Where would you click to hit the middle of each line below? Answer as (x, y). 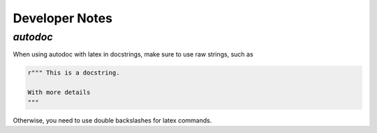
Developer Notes (63, 18)
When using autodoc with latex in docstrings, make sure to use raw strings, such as (133, 54)
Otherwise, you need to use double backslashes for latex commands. (112, 120)
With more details (59, 93)
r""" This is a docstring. (74, 73)
